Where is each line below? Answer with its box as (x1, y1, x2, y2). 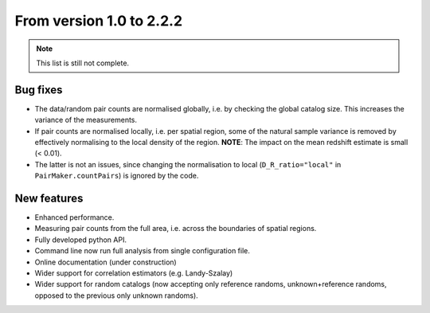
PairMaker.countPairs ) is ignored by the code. (34, 171, 199, 181)
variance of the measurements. (34, 115, 138, 125)
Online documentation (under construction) (34, 257, 177, 267)
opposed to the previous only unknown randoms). (34, 291, 198, 300)
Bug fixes (14, 83, 63, 96)
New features (14, 192, 84, 205)
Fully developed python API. (34, 235, 127, 245)
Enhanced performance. (34, 213, 115, 222)
